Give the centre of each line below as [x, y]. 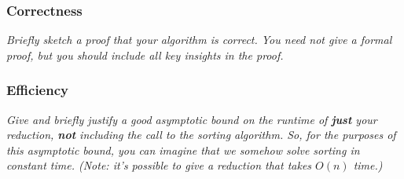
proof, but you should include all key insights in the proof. [145, 55]
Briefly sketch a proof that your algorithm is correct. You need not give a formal [199, 40]
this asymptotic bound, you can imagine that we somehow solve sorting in [183, 150]
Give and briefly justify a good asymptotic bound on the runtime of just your [192, 119]
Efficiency [37, 90]
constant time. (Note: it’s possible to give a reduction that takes [159, 165]
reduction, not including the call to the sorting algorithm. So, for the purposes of [201, 135]
